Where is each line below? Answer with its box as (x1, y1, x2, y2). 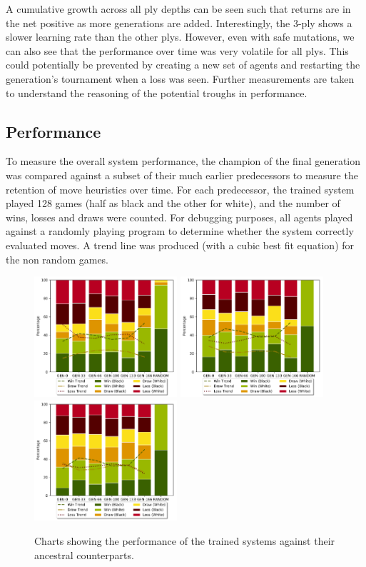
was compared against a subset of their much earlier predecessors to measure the (6, 167, 358, 182)
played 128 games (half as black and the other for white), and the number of (6, 196, 340, 211)
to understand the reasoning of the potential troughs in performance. (6, 85, 307, 100)
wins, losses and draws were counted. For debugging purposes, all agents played (6, 209, 353, 224)
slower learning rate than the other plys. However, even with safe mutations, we (6, 29, 355, 44)
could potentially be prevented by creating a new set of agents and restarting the (6, 57, 360, 72)
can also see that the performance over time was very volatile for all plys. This (6, 43, 349, 58)
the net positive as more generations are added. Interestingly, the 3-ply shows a (6, 15, 352, 30)
